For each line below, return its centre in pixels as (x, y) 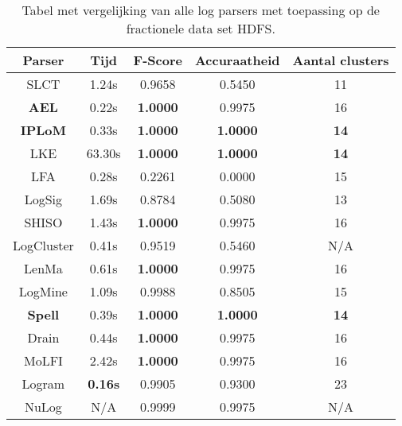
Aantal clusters (341, 60)
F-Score (158, 60)
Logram (43, 383)
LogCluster (43, 245)
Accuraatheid (237, 60)
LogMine (43, 291)
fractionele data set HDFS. (201, 28)
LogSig (43, 199)
